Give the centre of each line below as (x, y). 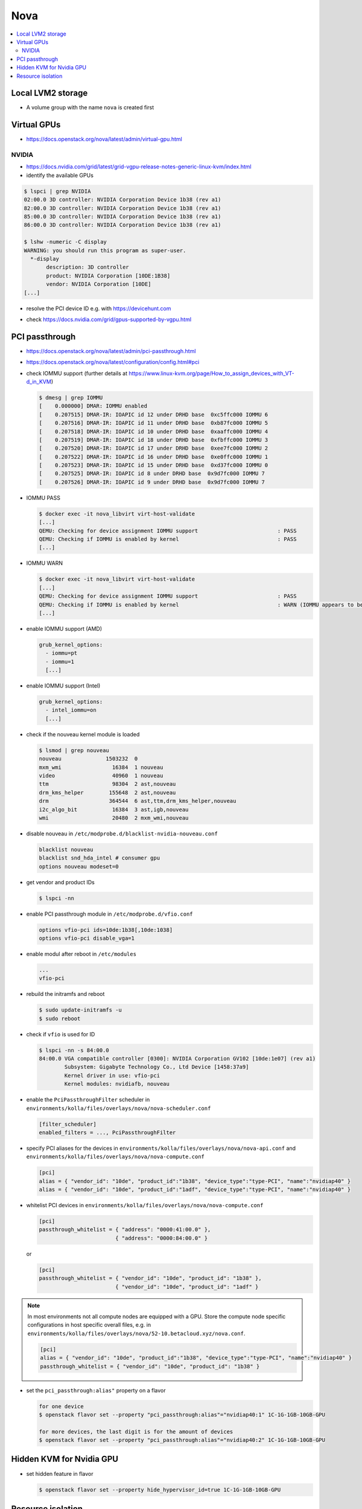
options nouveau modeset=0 (79, 866)
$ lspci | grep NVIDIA (57, 191)
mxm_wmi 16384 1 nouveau (101, 767)
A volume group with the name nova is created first (90, 107)
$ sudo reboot (60, 1018)
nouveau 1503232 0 (88, 759)
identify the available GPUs (60, 175)
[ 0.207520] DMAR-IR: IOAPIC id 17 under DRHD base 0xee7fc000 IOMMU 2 (154, 448)
